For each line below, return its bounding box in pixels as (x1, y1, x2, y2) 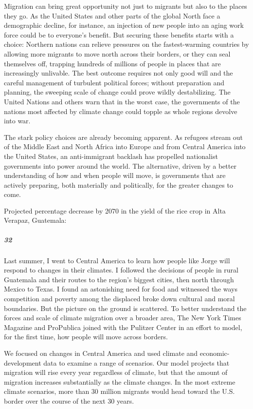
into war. (4, 116, 31, 126)
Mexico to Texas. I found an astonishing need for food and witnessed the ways (4, 284, 238, 294)
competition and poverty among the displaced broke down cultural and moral (4, 293, 235, 303)
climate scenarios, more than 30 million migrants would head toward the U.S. (4, 386, 235, 396)
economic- (199, 348, 230, 358)
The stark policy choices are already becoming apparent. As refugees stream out (4, 132, 243, 142)
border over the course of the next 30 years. (4, 395, 134, 406)
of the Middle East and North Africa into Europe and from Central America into (4, 141, 246, 152)
